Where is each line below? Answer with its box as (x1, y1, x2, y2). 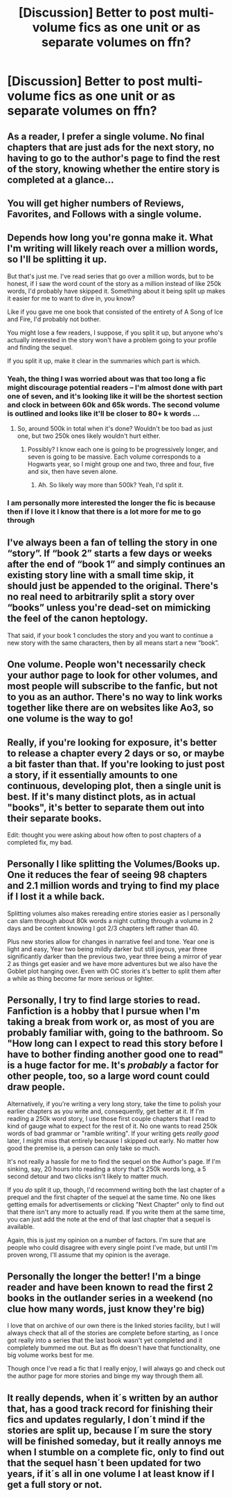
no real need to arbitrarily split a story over (7, 591, 195, 603)
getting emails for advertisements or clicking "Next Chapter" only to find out (7, 1200, 224, 1208)
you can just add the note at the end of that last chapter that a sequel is (7, 1215, 211, 1223)
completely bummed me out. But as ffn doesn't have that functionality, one (7, 1344, 220, 1352)
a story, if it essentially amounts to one (7, 769, 178, 781)
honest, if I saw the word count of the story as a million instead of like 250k (7, 279, 222, 287)
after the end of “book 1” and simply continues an (7, 559, 226, 570)
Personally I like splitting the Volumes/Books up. (7, 859, 220, 870)
